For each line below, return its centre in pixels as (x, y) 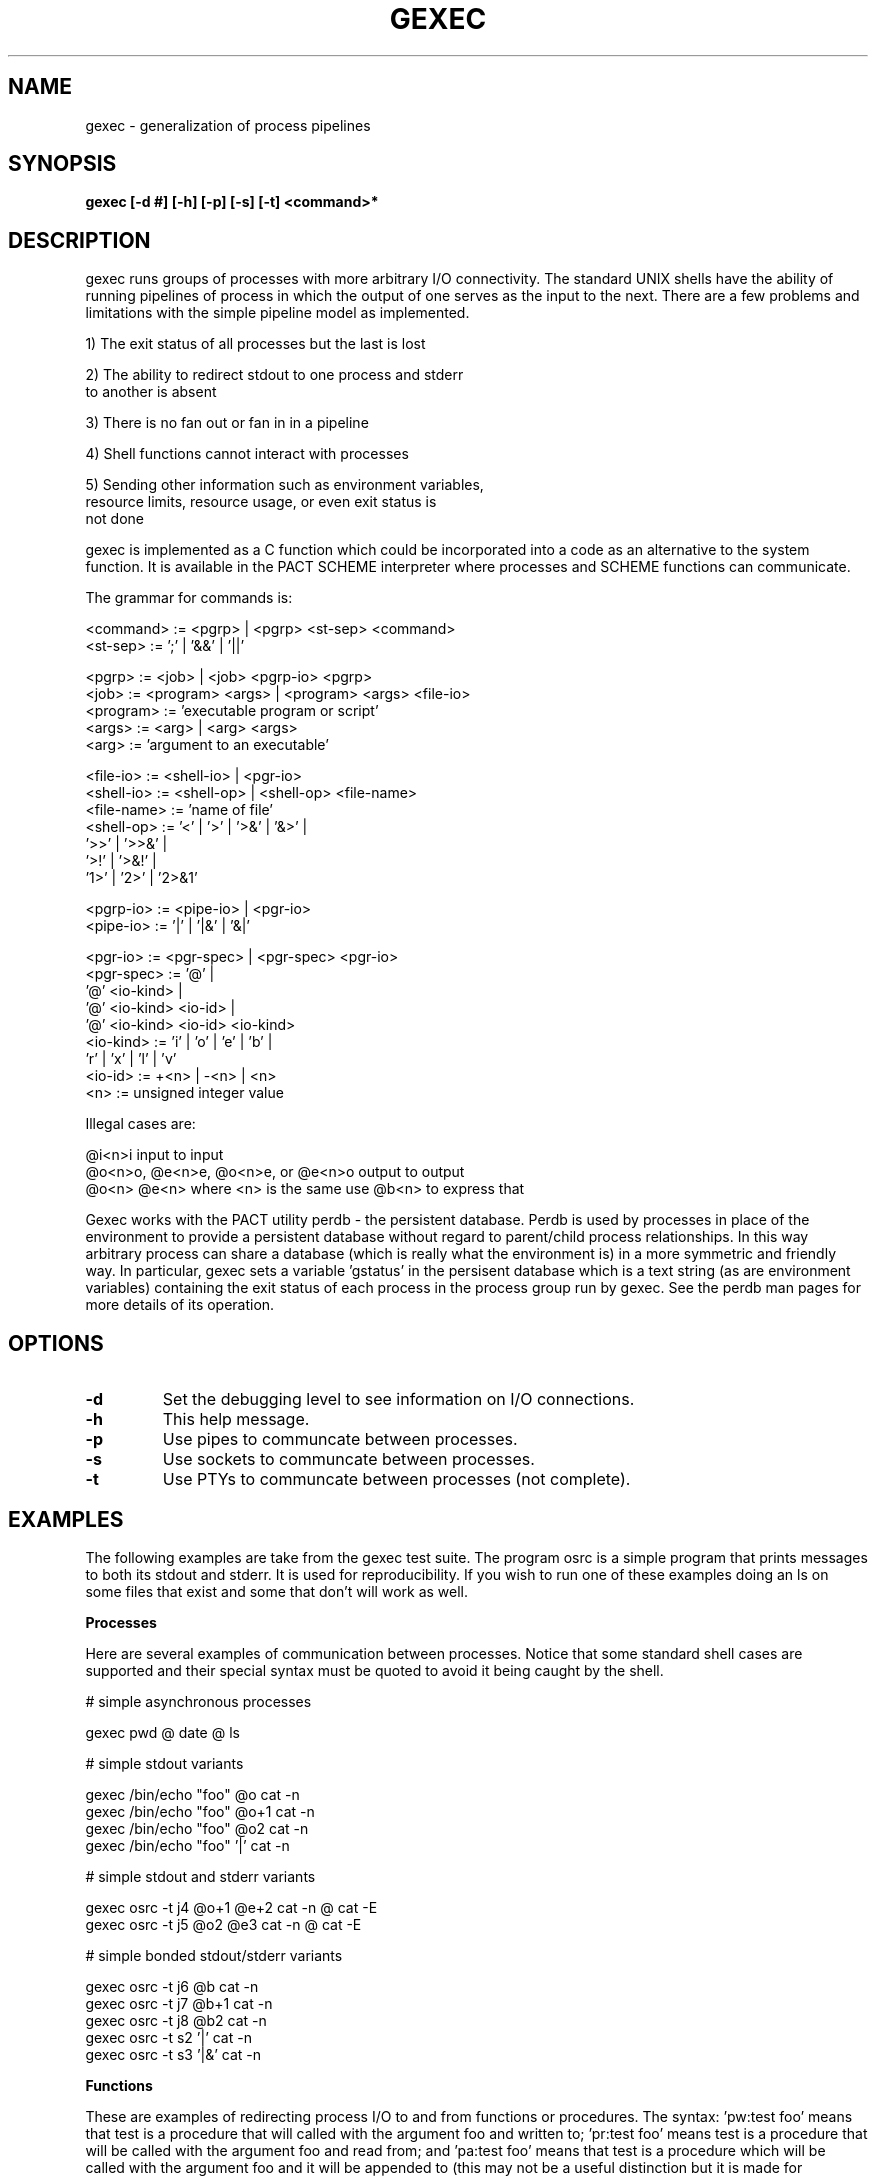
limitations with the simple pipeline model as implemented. (277, 313)
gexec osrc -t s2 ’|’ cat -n (168, 2037)
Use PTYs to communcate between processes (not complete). (396, 1479)
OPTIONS (56, 1343)
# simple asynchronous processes (198, 1701)
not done (114, 519)
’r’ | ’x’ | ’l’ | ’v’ (131, 1059)
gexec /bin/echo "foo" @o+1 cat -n (200, 1811)
